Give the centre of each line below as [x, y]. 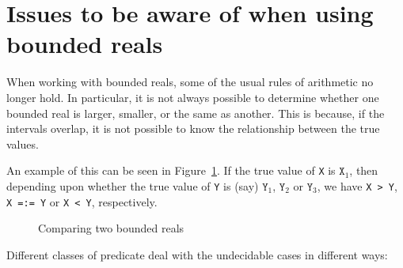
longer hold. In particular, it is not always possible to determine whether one [193, 97]
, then [364, 170]
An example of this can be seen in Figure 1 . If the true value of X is [171, 170]
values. [23, 143]
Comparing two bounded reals [111, 228]
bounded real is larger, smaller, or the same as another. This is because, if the [196, 113]
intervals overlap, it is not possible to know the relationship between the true [193, 128]
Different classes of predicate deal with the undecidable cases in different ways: [197, 254]
